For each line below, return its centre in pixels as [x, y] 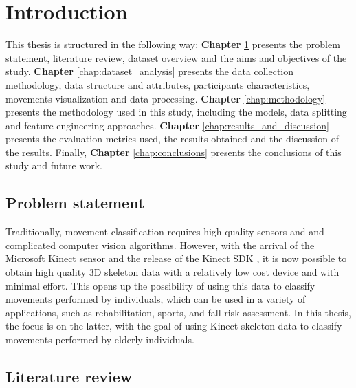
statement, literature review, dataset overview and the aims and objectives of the [176, 57]
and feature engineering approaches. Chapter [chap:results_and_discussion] [167, 125]
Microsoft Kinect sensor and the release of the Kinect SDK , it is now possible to [176, 258]
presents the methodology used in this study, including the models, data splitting [176, 112]
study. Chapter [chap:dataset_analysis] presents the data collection [150, 71]
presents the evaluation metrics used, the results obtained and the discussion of [172, 139]
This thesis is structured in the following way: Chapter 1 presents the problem [173, 44]
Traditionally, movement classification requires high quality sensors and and [165, 231]
